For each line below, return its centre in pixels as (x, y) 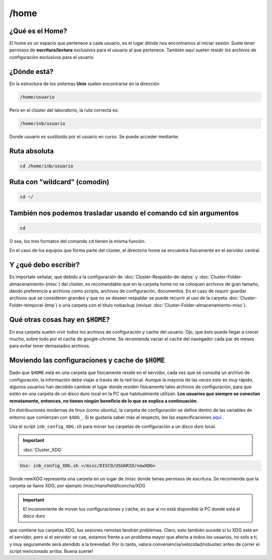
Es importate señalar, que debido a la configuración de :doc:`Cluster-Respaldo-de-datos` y (104, 277)
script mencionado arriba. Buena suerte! (51, 551)
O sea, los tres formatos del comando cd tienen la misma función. (78, 241)
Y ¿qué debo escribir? (45, 265)
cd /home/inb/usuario (47, 166)
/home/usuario (37, 97)
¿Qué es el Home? (38, 31)
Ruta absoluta (31, 151)
